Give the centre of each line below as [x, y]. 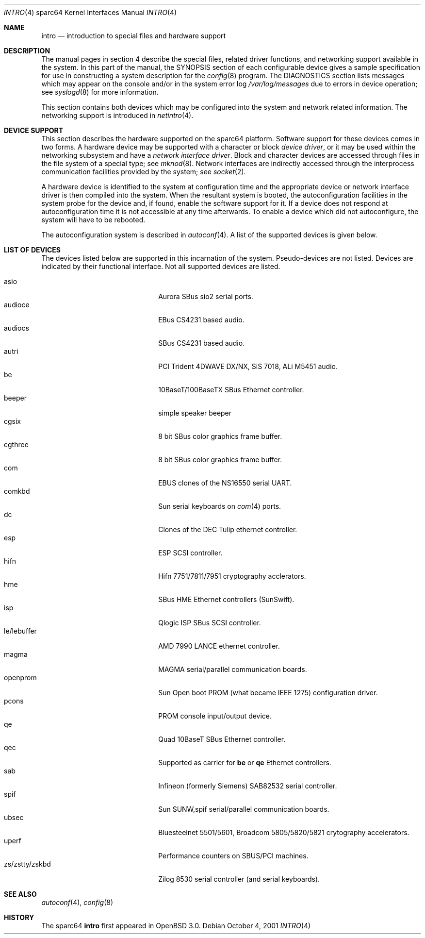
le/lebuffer [20, 631]
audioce [17, 305]
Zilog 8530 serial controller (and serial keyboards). [239, 879]
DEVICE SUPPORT [34, 130]
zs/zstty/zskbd [27, 864]
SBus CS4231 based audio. [202, 343]
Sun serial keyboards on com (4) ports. [220, 506]
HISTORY [19, 917]
